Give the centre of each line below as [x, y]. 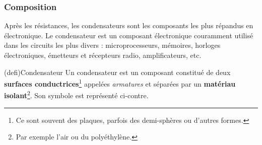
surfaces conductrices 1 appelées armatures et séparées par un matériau [120, 83]
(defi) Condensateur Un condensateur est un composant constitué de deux [117, 72]
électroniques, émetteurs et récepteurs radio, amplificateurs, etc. [103, 55]
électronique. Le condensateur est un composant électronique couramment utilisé [129, 35]
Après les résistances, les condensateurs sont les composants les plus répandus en [129, 25]
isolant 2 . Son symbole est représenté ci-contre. [76, 95]
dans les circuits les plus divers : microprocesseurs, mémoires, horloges [112, 45]
